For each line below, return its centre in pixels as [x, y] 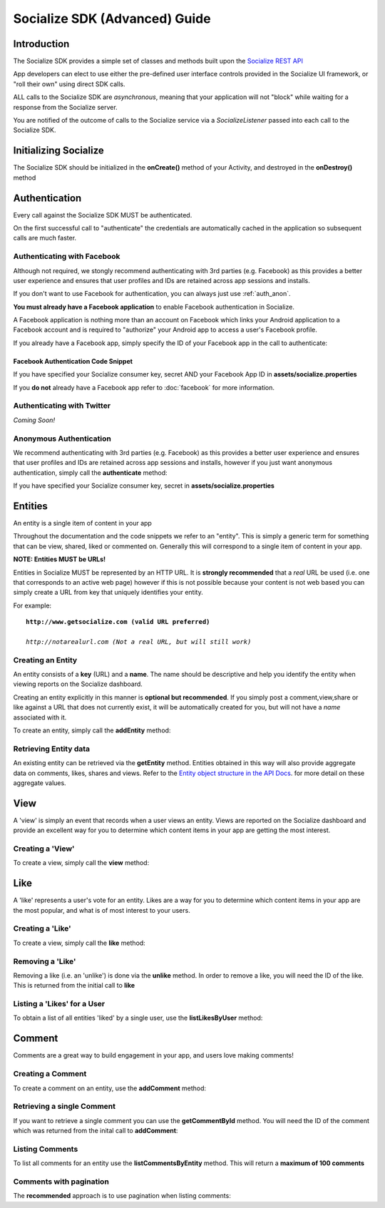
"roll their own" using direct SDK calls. [69, 84]
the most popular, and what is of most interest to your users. [102, 910]
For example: [32, 605]
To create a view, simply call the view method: [81, 863]
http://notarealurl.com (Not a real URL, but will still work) [139, 641]
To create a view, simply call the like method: [79, 943]
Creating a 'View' [44, 849]
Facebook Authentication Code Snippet [73, 361]
